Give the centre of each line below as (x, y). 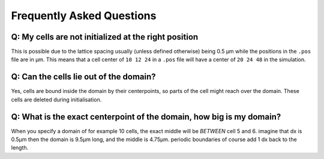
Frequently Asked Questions (84, 16)
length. (20, 148)
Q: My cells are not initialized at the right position (105, 37)
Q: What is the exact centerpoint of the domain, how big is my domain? (146, 117)
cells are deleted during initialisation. (56, 100)
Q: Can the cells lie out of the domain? (83, 77)
